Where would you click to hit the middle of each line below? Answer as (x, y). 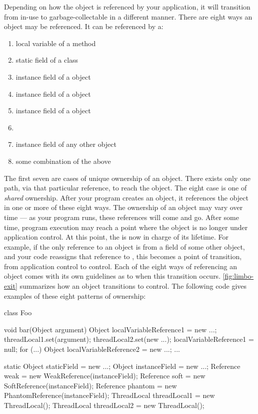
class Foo (18, 313)
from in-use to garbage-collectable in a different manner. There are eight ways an (128, 16)
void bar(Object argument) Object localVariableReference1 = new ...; (110, 329)
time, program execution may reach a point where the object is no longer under (126, 227)
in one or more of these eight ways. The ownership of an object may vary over (123, 207)
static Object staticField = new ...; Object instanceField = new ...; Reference (122, 366)
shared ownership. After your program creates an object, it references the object (126, 197)
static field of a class (47, 60)
